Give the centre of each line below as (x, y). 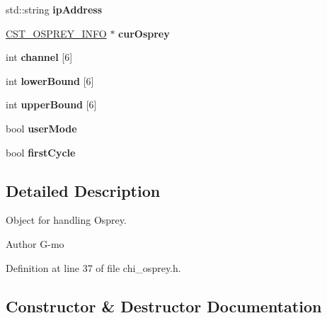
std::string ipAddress (54, 9)
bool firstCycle (41, 152)
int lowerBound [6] (50, 80)
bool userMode (41, 128)
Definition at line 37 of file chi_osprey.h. (93, 267)
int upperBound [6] (51, 104)
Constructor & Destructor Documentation (164, 306)
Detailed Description (83, 190)
